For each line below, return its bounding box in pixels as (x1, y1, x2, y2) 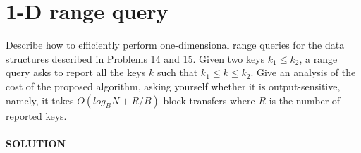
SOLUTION (6, 135, 66, 150)
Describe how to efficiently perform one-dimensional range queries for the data (6, 37, 345, 52)
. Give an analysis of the (250, 65, 356, 80)
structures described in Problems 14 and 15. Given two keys (6, 51, 265, 66)
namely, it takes (6, 92, 74, 107)
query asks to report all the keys (6, 65, 146, 80)
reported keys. (6, 108, 67, 123)
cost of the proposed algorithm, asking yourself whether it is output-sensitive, (6, 78, 341, 93)
